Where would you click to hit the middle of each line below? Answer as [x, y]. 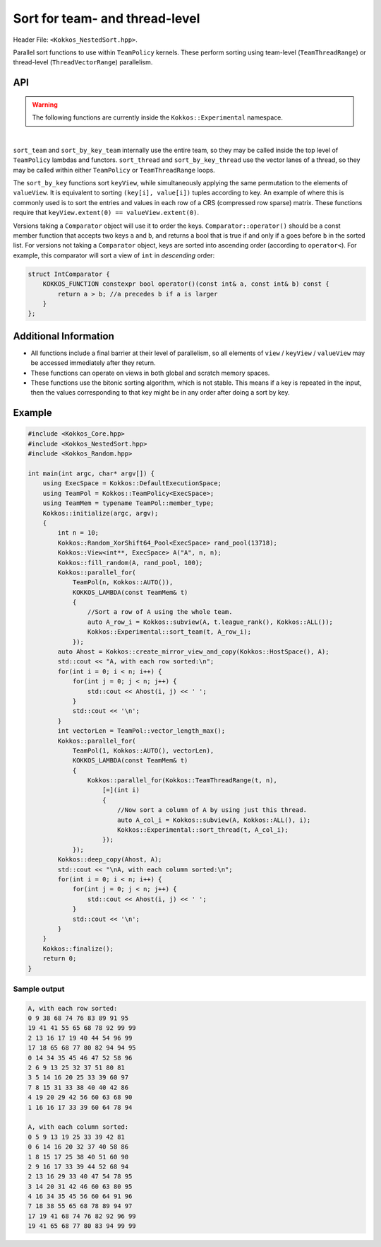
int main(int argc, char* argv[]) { [91, 473]
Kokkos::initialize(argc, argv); [101, 513]
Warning [45, 104]
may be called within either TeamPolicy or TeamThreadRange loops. [114, 170]
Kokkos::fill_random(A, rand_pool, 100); [130, 563]
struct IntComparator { [69, 274]
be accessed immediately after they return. [93, 363]
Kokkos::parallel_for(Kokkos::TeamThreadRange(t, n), [182, 781]
